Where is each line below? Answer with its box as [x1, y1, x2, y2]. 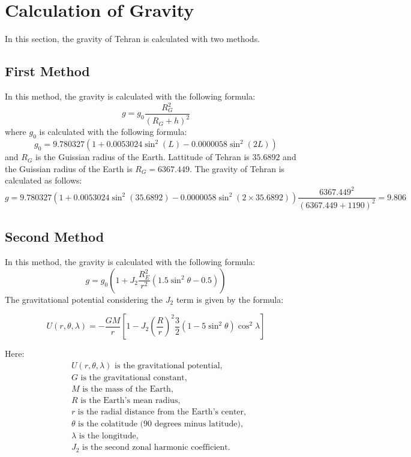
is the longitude [79, 432, 136, 441]
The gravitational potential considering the [5, 293, 163, 305]
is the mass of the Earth [82, 384, 171, 393]
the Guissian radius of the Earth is [5, 162, 133, 175]
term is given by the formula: [176, 293, 284, 305]
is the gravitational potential [115, 361, 220, 370]
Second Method [5, 227, 104, 246]
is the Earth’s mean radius [80, 396, 178, 405]
